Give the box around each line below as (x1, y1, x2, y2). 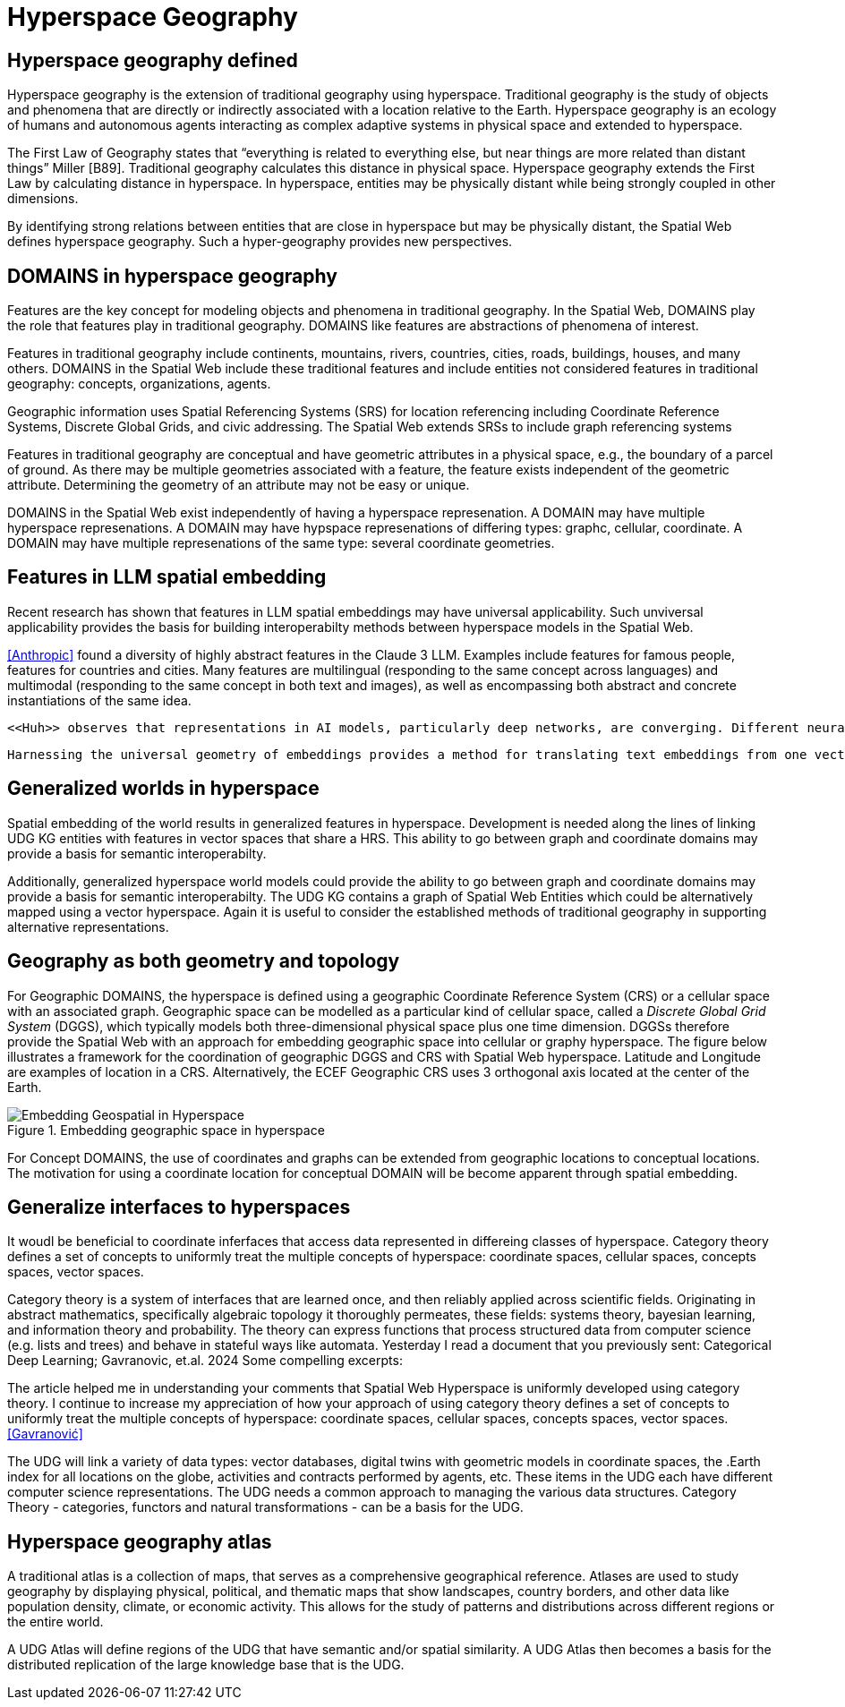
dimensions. (7, 191, 79, 207)
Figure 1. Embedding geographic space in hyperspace (7, 1122, 325, 1138)
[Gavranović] (7, 1426, 83, 1442)
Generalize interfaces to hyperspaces (7, 1195, 351, 1218)
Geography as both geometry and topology (7, 950, 400, 973)
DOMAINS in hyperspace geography (7, 264, 337, 287)
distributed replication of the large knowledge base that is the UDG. (7, 1657, 405, 1673)
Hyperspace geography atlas (7, 1530, 272, 1553)
